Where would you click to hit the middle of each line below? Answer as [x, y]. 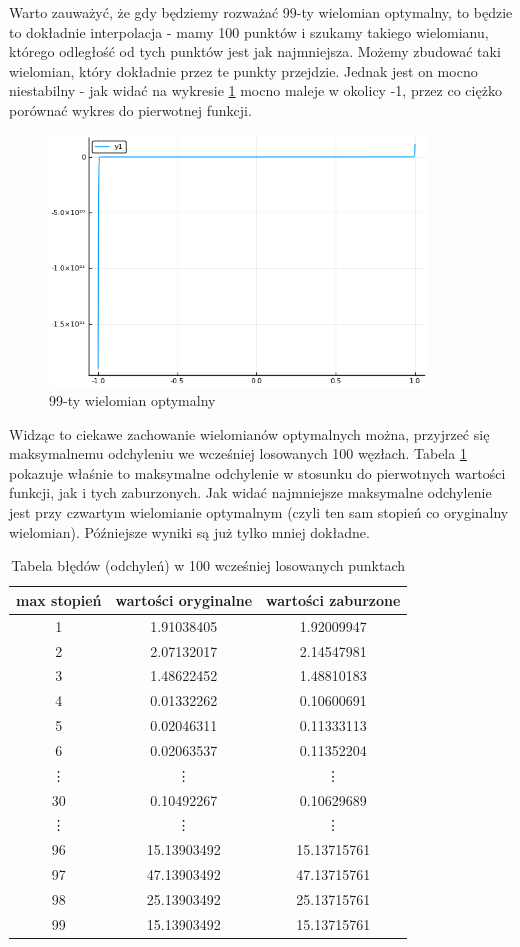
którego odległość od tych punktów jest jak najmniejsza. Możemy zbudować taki [255, 51]
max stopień [59, 599]
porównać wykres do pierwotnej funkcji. [130, 109]
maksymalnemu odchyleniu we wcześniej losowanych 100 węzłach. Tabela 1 [238, 453]
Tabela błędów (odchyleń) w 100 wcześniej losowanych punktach [208, 565]
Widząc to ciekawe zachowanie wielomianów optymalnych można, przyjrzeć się [249, 433]
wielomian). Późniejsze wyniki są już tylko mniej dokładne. [189, 531]
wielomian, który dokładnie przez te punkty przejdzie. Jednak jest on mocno [243, 70]
